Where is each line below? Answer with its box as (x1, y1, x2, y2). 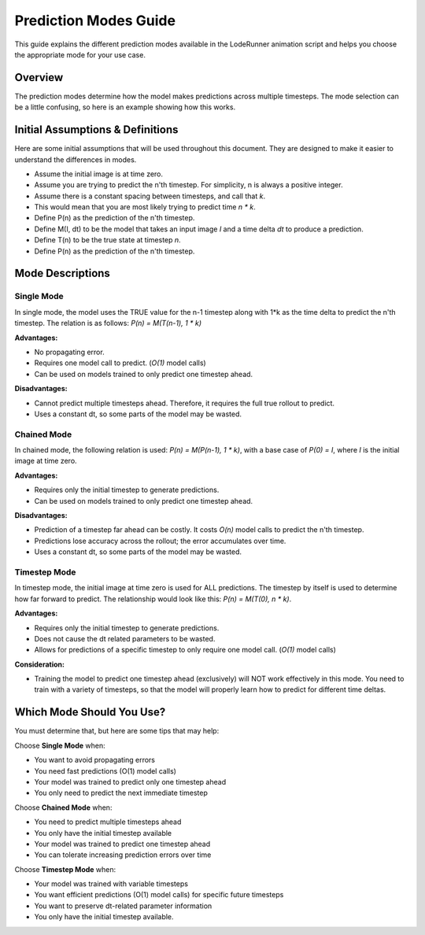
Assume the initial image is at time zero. (34, 169, 164, 179)
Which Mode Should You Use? (14, 705, 166, 719)
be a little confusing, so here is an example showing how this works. (14, 102, 236, 112)
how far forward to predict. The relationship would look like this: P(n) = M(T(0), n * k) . (14, 594, 292, 604)
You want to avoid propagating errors (34, 756, 155, 765)
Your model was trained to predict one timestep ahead (34, 839, 211, 848)
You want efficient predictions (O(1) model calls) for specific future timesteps (34, 890, 284, 900)
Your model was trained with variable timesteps (34, 879, 189, 889)
